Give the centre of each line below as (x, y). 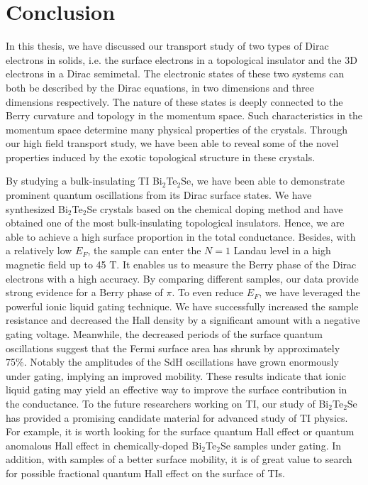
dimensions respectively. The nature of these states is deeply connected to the (174, 101)
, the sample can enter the (144, 250)
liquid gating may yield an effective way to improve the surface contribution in (177, 389)
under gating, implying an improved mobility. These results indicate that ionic (176, 375)
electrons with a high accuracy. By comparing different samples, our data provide (182, 278)
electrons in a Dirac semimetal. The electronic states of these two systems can (175, 73)
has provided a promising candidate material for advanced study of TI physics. (177, 417)
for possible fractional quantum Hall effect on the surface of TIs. (145, 473)
